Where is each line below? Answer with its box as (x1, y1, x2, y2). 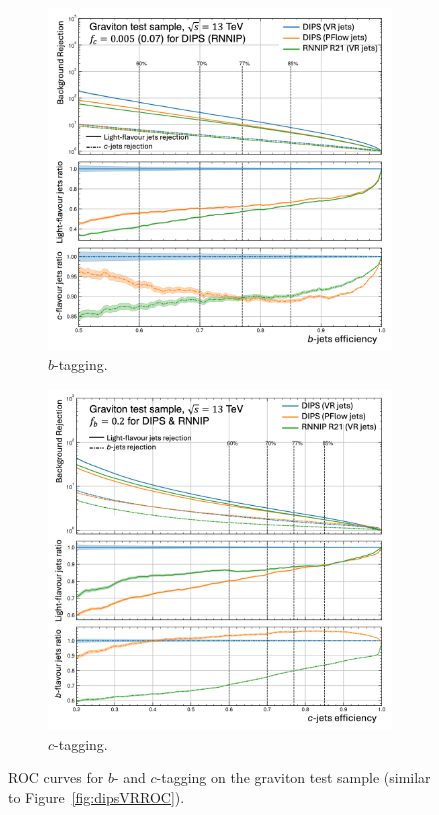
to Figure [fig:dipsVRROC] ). (8, 786, 185, 807)
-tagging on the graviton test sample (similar (156, 767, 431, 788)
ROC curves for (8, 767, 104, 788)
